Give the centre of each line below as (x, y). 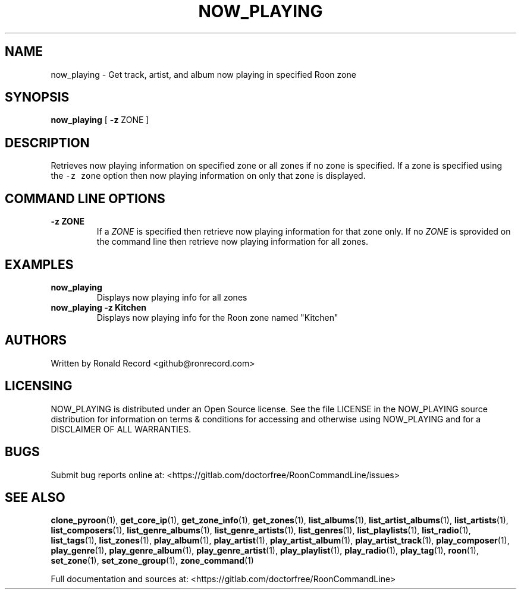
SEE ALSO (35, 497)
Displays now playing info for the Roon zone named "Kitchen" (217, 317)
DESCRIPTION (47, 143)
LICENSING (39, 386)
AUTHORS (36, 340)
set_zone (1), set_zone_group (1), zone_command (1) (152, 561)
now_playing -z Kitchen (98, 307)
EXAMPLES (39, 264)
